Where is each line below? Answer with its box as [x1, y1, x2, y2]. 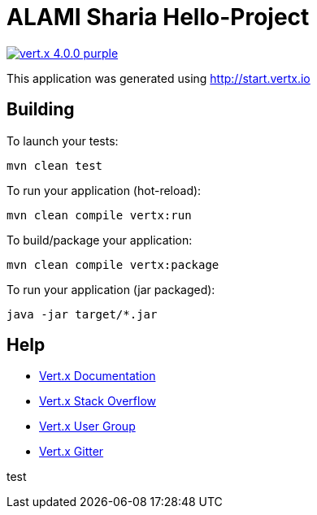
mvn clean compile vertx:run [7, 208, 192, 222]
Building [7, 99, 75, 120]
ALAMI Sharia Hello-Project [7, 3, 310, 31]
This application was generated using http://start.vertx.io [7, 71, 310, 85]
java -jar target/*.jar [7, 307, 158, 321]
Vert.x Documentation [39, 369, 156, 383]
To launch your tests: [7, 133, 119, 148]
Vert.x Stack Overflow [39, 394, 157, 409]
